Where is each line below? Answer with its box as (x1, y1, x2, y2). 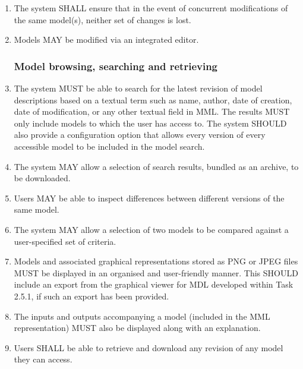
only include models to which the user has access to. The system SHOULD (14, 116, 287, 129)
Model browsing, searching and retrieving (14, 58, 218, 73)
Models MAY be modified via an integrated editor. (14, 33, 199, 46)
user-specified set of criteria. (14, 235, 116, 247)
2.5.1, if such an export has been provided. (14, 289, 169, 302)
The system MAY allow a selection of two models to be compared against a (14, 223, 289, 235)
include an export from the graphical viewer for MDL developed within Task (14, 278, 293, 291)
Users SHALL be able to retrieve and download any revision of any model (14, 341, 283, 354)
